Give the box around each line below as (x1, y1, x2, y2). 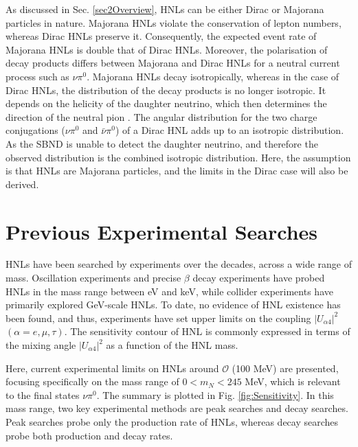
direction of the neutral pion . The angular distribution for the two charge (5, 109, 317, 124)
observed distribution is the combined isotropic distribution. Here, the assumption (5, 150, 351, 164)
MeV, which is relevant (245, 374, 341, 389)
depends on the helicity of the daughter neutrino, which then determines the (5, 96, 327, 111)
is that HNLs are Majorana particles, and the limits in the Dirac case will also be (5, 163, 348, 178)
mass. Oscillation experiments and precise (5, 271, 181, 285)
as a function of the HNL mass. (106, 338, 238, 352)
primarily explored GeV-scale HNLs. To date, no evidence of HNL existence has (5, 297, 341, 312)
